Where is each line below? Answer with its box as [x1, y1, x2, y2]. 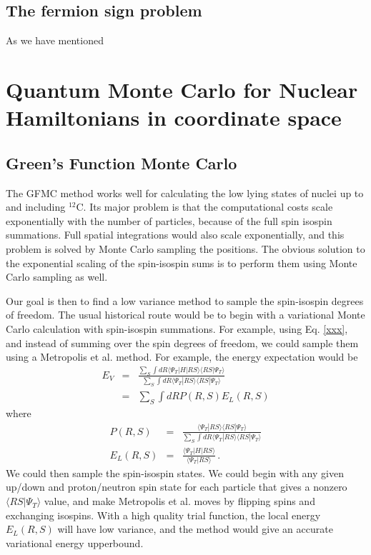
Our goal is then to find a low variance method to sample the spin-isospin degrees [6, 293, 364, 308]
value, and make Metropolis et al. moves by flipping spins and [44, 494, 315, 509]
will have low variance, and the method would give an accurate [57, 521, 333, 536]
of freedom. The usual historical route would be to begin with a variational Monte [6, 307, 365, 322]
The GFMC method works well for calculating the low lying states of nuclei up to [6, 185, 364, 200]
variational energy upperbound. [6, 535, 144, 550]
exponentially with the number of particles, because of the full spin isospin [6, 213, 332, 228]
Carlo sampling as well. [6, 269, 108, 284]
